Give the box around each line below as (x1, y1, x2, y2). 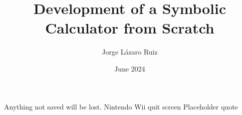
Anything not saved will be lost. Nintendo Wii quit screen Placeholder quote (4, 101, 238, 111)
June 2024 (114, 63, 145, 73)
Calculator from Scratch (45, 17, 215, 38)
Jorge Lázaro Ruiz (102, 46, 158, 57)
